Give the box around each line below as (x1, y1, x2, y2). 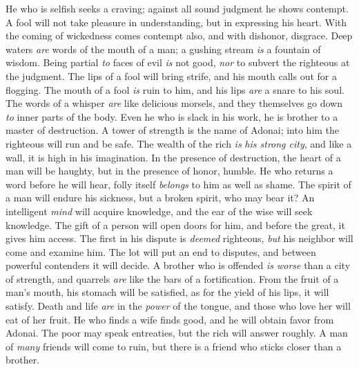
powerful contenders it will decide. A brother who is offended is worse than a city (6, 258, 351, 272)
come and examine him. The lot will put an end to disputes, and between (6, 244, 316, 259)
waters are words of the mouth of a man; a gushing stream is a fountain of (6, 41, 321, 56)
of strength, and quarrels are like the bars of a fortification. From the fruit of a (6, 271, 339, 286)
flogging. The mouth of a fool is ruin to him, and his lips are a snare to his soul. (6, 82, 345, 97)
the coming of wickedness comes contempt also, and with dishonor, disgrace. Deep (6, 28, 353, 43)
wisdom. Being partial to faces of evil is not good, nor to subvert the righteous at (6, 55, 350, 70)
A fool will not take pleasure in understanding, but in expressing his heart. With (6, 14, 347, 29)
